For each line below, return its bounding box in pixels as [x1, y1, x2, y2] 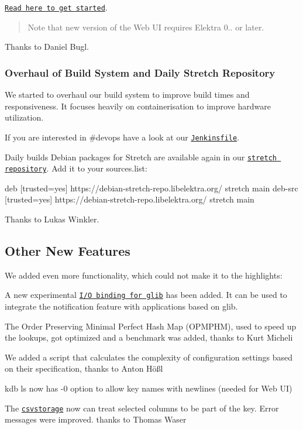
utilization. [5, 111, 44, 123]
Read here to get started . [5, 1, 108, 13]
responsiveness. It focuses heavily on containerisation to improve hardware [5, 99, 271, 112]
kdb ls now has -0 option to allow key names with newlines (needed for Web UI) [5, 382, 292, 394]
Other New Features [5, 241, 130, 259]
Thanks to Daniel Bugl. [5, 40, 89, 53]
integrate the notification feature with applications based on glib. [5, 300, 238, 313]
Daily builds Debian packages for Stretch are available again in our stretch [5, 150, 277, 163]
